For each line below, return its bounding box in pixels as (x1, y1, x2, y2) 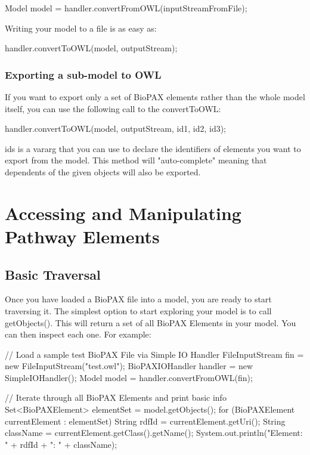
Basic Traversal (5, 265, 101, 283)
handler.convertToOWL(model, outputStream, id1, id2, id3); (5, 122, 226, 135)
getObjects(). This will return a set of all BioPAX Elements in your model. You (5, 316, 296, 329)
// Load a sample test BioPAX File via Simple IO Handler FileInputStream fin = (5, 348, 304, 360)
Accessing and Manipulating (5, 200, 241, 225)
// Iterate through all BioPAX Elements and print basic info (5, 391, 227, 404)
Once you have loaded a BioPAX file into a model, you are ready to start (5, 293, 272, 305)
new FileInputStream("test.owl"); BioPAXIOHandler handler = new (5, 360, 253, 372)
